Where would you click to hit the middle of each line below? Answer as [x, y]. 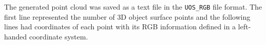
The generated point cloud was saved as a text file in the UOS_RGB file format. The [133, 7]
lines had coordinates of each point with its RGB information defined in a [120, 27]
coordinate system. [59, 36]
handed [16, 36]
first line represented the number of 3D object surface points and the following [127, 16]
